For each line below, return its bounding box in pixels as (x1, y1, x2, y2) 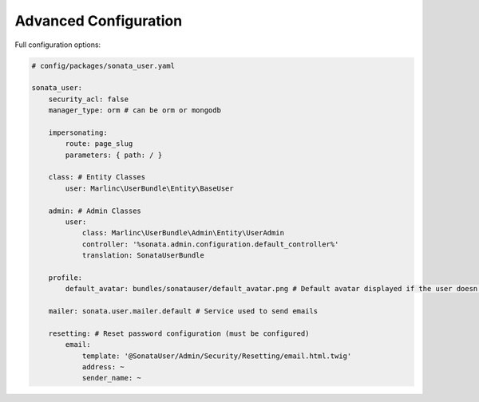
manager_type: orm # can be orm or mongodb (48, 106, 221, 115)
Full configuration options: (14, 40, 101, 49)
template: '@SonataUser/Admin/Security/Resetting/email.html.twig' (81, 351, 352, 361)
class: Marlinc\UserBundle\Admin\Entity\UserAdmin (81, 228, 285, 238)
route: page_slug (65, 140, 133, 148)
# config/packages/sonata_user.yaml (31, 61, 176, 70)
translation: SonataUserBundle (81, 251, 205, 260)
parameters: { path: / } (65, 150, 163, 160)
